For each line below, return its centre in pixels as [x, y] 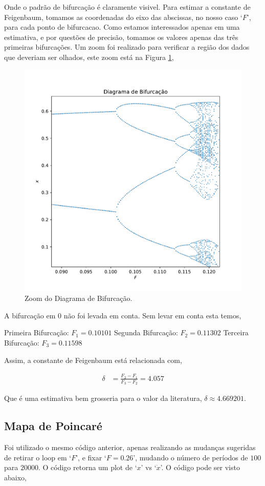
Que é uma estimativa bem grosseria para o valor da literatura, [103, 398]
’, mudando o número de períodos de [191, 457]
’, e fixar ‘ [91, 457]
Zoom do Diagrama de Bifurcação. [79, 298]
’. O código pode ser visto [200, 467]
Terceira [236, 332]
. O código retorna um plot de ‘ [87, 467]
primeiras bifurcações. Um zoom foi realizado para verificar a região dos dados [127, 47]
